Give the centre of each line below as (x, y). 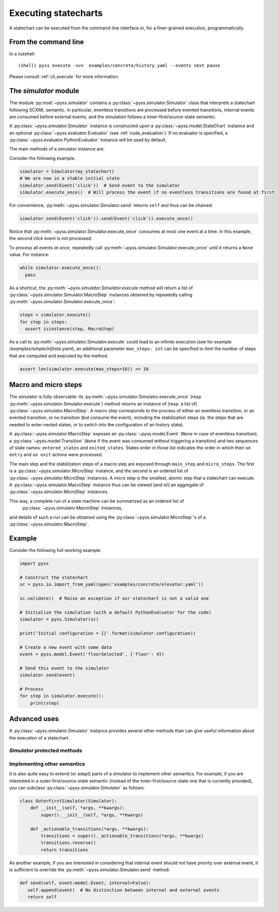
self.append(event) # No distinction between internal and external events (124, 890)
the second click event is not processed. (51, 238)
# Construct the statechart (54, 577)
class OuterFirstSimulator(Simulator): (68, 801)
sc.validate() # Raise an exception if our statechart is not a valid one (114, 598)
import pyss (34, 563)
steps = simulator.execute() (55, 315)
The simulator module (44, 91)
